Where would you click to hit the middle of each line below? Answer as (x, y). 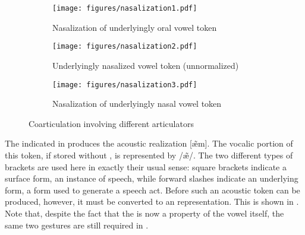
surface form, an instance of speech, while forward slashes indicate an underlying (152, 178)
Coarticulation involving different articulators (111, 123)
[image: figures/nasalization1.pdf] (125, 8)
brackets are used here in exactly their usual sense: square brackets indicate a (146, 166)
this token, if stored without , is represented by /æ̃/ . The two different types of (149, 155)
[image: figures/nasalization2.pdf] (125, 47)
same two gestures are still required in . (77, 225)
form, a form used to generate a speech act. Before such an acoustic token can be (152, 190)
